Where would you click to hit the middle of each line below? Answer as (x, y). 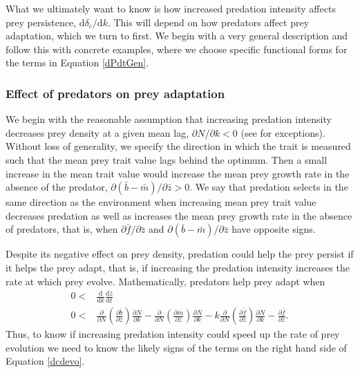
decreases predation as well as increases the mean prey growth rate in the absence (179, 215)
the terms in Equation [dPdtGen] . (77, 63)
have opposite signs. (274, 229)
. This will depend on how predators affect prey (208, 22)
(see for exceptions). (283, 132)
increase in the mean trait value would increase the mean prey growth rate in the (178, 173)
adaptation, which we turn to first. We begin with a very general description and (177, 36)
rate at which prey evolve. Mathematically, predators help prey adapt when (165, 281)
